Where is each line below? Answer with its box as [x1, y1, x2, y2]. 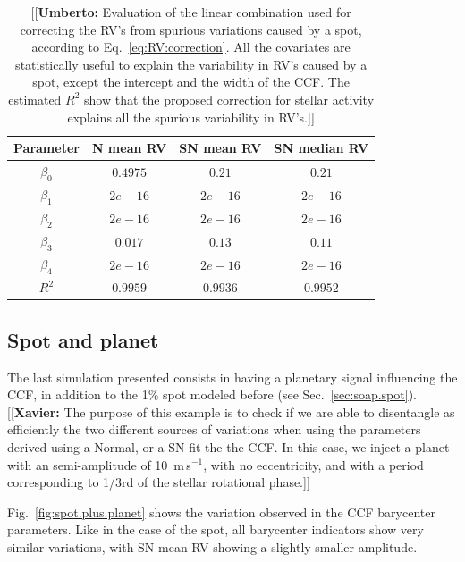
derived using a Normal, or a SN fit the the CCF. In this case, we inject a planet [7, 437, 450, 456]
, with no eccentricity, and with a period [203, 455, 424, 474]
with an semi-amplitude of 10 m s [7, 455, 191, 474]
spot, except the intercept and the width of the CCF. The [32, 72, 350, 91]
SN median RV [274, 138, 369, 157]
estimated [8, 89, 62, 108]
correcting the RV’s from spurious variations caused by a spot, [20, 20, 362, 38]
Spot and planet [7, 325, 159, 353]
